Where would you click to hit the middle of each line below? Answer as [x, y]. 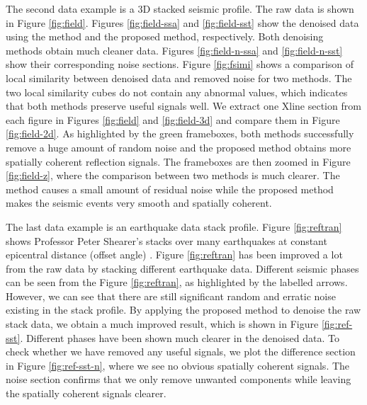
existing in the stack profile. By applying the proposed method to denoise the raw [183, 310]
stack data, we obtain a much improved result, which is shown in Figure [162, 324]
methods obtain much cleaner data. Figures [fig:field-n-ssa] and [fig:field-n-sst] [174, 50]
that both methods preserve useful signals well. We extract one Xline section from [183, 106]
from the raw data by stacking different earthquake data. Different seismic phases [182, 268]
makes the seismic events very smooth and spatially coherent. [139, 203]
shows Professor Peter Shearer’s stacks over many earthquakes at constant [166, 240]
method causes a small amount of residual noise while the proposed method [170, 189]
